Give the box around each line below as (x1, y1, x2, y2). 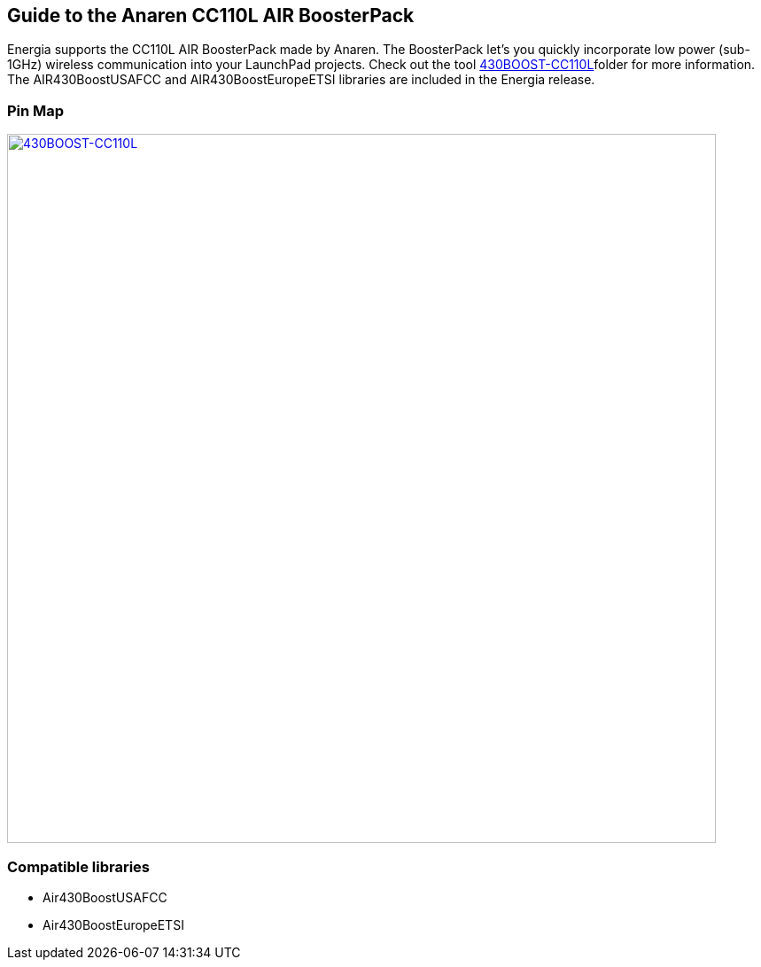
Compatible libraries (7, 857, 151, 876)
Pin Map (7, 101, 65, 120)
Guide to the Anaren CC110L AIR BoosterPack (7, 4, 415, 27)
